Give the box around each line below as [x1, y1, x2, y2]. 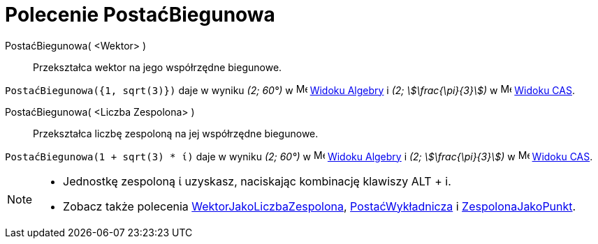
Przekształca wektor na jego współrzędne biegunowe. [33, 61, 282, 73]
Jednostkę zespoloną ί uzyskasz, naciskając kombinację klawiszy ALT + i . [63, 174, 451, 188]
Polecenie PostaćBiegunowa [5, 3, 275, 26]
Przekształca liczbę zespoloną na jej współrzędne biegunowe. [33, 127, 319, 139]
